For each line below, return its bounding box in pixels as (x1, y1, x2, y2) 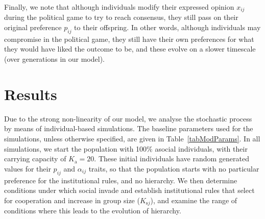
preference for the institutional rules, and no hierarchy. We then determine (4, 175, 237, 185)
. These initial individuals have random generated (94, 153, 249, 164)
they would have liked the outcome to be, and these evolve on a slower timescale (4, 43, 256, 54)
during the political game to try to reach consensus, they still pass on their (4, 12, 238, 22)
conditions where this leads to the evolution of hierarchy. (4, 205, 181, 216)
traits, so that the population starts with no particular (88, 163, 259, 174)
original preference (4, 22, 62, 33)
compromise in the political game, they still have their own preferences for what (4, 33, 254, 44)
